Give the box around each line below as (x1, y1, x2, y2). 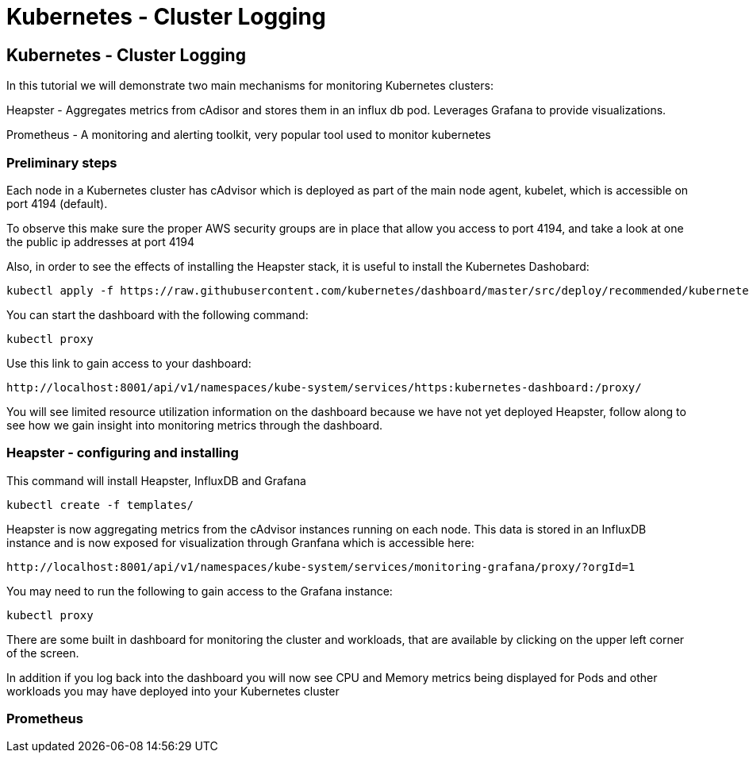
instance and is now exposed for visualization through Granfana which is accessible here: (6, 535, 474, 549)
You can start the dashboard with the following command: (6, 307, 309, 322)
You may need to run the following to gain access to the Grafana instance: (6, 584, 393, 598)
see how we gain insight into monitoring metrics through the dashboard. (6, 418, 382, 432)
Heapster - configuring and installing (6, 445, 239, 461)
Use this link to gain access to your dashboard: (6, 356, 252, 370)
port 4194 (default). (6, 196, 108, 210)
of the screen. (6, 645, 79, 660)
